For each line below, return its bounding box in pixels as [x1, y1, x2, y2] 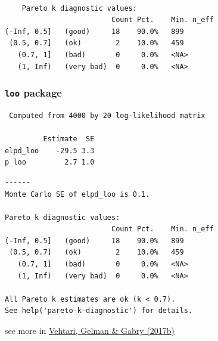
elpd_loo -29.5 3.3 [5, 146, 95, 155]
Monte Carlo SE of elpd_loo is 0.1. [5, 190, 150, 199]
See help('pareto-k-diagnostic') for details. [5, 306, 192, 315]
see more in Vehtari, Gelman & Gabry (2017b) [5, 324, 175, 337]
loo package [5, 85, 62, 100]
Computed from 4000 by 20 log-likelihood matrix [9, 111, 205, 120]
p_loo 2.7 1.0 [5, 158, 95, 167]
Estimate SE [43, 135, 95, 144]
